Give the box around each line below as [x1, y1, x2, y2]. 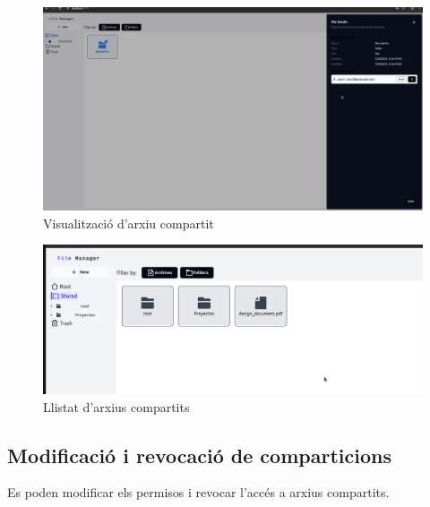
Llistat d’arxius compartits [43, 397, 190, 416]
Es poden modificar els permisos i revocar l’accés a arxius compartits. [7, 483, 390, 502]
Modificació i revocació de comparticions [7, 441, 391, 468]
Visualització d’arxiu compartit [43, 213, 214, 232]
